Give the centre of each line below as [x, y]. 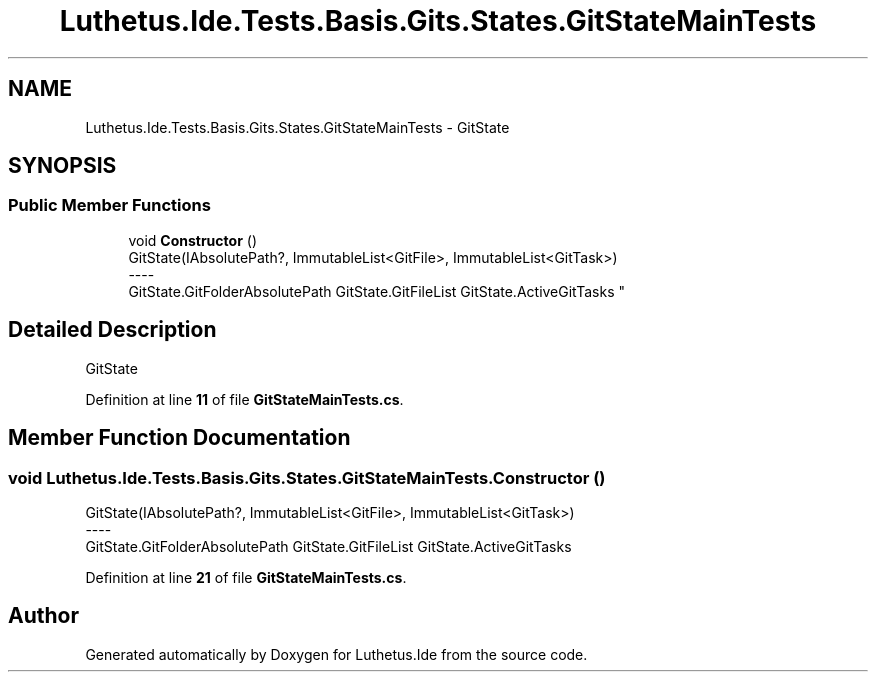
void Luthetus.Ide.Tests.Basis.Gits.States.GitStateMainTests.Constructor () [307, 477]
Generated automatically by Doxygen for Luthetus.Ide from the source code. [336, 654]
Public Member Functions [109, 205]
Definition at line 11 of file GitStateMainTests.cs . [244, 399]
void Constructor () [192, 240]
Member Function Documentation [179, 438]
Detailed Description [112, 330]
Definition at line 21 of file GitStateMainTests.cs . [246, 577]
